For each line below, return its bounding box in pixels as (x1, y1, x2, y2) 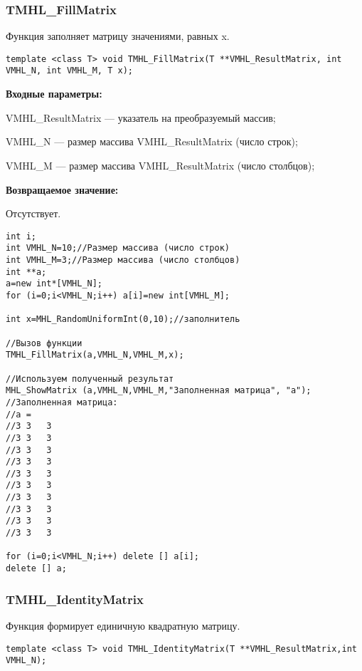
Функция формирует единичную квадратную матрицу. (6, 618, 240, 633)
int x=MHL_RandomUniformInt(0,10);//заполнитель (6, 314, 240, 325)
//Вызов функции (6, 338, 82, 348)
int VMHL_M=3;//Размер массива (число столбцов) (6, 255, 240, 265)
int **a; (6, 266, 47, 277)
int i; (6, 231, 36, 241)
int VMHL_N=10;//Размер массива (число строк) (6, 243, 230, 254)
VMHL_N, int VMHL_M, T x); (6, 66, 133, 76)
